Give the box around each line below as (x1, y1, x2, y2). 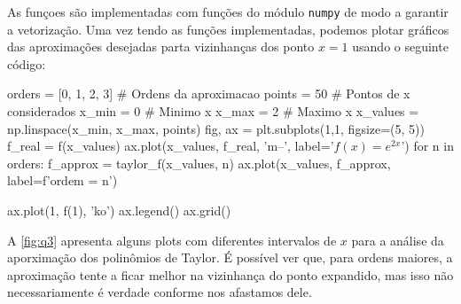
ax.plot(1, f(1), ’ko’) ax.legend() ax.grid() (7, 201, 231, 219)
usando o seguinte (352, 37, 449, 56)
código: (7, 54, 46, 73)
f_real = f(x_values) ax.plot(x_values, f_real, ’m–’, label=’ (7, 136, 334, 155)
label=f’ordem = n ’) (7, 171, 118, 190)
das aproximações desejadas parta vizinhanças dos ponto (7, 37, 315, 56)
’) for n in (401, 136, 454, 155)
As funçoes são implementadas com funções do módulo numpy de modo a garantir (7, 3, 449, 20)
